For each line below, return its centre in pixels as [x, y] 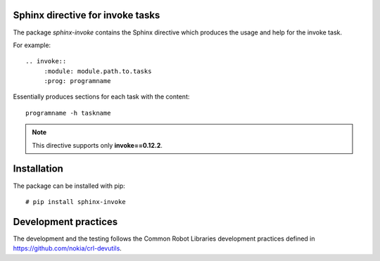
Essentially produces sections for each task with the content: [101, 97]
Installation [38, 169]
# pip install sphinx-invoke [76, 202]
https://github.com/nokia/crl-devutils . [68, 248]
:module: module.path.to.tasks [98, 71]
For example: [32, 45]
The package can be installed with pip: [69, 186]
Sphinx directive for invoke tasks [87, 15]
